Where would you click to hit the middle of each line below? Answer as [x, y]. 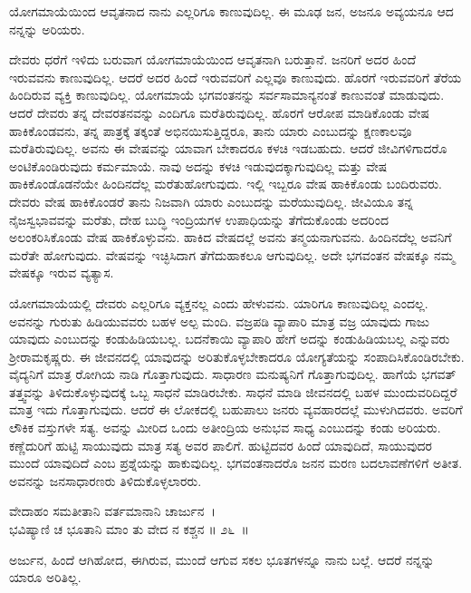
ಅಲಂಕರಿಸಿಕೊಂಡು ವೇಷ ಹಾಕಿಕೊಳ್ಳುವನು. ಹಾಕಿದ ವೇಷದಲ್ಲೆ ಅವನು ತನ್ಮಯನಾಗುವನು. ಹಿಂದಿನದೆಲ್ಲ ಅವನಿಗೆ [231, 237]
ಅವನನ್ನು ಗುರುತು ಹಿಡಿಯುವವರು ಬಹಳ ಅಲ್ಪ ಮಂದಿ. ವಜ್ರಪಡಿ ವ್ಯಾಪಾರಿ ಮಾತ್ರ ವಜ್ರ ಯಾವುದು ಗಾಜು [219, 321]
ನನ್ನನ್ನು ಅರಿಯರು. [47, 29]
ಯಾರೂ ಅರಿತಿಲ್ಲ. [45, 577]
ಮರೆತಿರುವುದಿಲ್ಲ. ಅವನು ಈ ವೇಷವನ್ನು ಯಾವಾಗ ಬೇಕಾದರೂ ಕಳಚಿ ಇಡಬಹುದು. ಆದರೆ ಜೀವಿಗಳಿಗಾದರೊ [228, 148]
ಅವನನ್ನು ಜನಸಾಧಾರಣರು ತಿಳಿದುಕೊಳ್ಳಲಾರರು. [106, 480]
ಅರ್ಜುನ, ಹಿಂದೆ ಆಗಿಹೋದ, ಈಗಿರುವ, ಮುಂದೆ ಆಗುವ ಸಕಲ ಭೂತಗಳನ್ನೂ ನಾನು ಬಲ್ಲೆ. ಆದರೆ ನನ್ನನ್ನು [222, 559]
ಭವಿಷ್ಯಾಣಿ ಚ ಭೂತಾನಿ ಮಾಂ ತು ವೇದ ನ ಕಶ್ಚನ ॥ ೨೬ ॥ [129, 529]
